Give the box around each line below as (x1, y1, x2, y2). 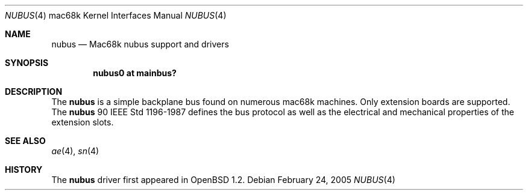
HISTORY (5, 164, 43, 175)
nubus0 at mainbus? (93, 68, 177, 78)
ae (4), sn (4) (51, 146, 99, 156)
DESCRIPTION (5, 86, 63, 97)
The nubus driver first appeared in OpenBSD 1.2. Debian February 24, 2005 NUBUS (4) (51, 175, 395, 185)
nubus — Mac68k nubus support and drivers (51, 39, 229, 49)
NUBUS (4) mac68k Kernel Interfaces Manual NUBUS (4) (5, 10, 227, 20)
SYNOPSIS (5, 58, 49, 68)
